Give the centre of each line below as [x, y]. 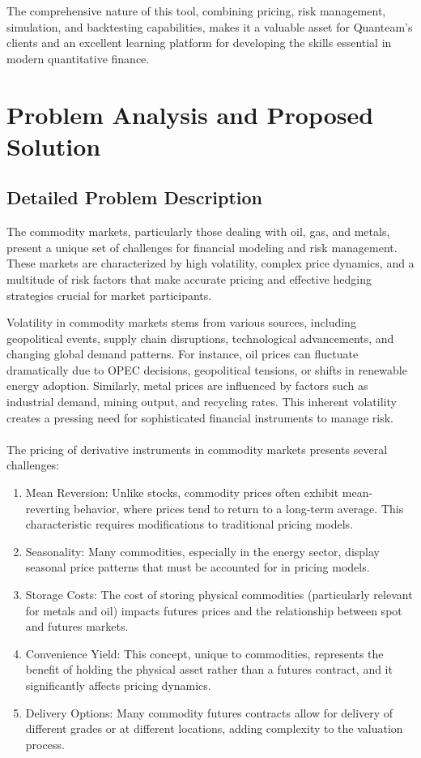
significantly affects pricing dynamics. [118, 685]
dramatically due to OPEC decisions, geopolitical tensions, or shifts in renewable [207, 369]
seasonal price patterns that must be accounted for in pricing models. [198, 567]
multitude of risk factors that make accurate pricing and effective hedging [189, 278]
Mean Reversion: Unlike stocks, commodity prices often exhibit [182, 492]
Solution [54, 146]
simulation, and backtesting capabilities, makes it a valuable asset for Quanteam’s [210, 26]
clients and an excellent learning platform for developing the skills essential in [199, 43]
